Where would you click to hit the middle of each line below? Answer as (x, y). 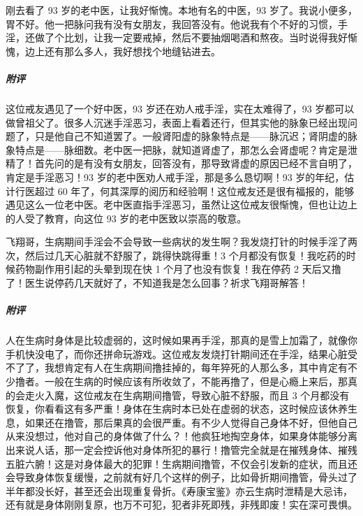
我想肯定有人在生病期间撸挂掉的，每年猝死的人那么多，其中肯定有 (196, 367)
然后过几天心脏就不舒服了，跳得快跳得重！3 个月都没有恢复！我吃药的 (185, 255)
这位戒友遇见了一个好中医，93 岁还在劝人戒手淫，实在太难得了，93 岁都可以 (180, 108)
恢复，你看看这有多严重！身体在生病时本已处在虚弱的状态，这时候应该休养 (177, 409)
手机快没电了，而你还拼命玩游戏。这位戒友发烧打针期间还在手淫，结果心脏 (177, 353)
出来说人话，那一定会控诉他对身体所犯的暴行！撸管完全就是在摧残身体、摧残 (181, 449)
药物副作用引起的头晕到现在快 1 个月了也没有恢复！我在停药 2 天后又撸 (178, 269)
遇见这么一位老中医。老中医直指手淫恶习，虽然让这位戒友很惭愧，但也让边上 (181, 205)
